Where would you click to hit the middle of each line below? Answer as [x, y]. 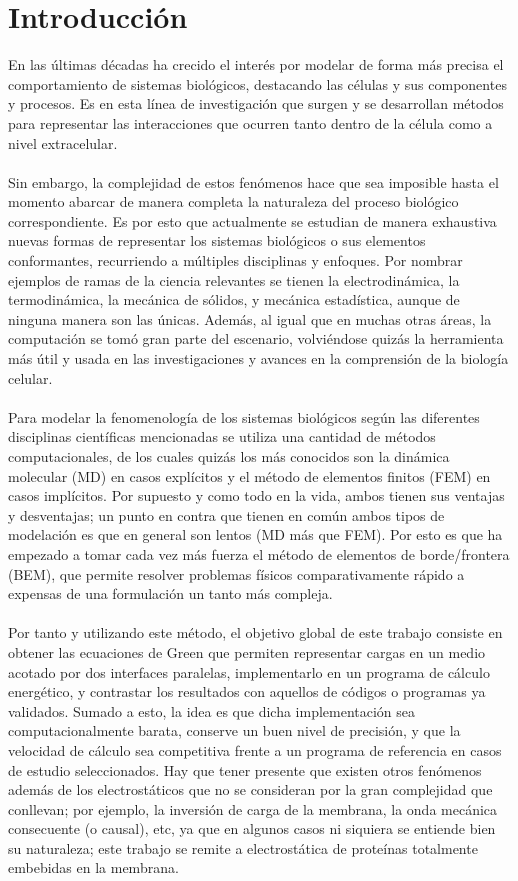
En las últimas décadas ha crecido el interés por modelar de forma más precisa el [256, 64]
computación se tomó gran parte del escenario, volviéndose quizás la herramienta [256, 338]
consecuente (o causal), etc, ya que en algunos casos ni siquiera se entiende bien [252, 828]
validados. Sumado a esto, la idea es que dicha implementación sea [212, 710]
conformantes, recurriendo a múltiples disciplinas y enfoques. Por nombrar [235, 260]
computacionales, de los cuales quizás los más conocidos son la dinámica [229, 456]
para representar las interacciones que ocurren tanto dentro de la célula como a [250, 122]
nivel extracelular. [63, 142]
